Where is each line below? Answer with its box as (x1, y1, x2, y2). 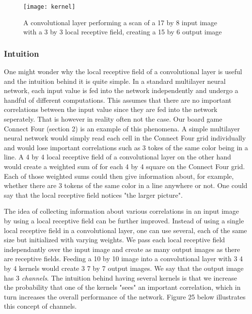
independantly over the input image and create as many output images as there (4, 244, 240, 254)
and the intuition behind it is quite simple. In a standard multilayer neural (4, 76, 226, 86)
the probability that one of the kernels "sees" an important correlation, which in (4, 282, 241, 292)
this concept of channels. (4, 301, 77, 311)
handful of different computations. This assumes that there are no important (4, 94, 232, 105)
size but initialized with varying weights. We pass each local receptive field (4, 235, 225, 245)
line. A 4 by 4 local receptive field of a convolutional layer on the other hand (4, 152, 231, 162)
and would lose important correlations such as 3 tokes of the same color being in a (4, 142, 248, 152)
